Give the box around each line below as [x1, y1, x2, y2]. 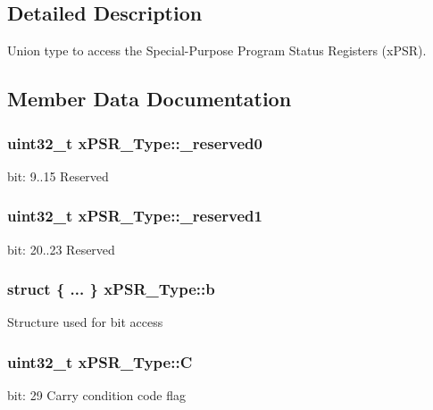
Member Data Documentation [7, 85, 292, 113]
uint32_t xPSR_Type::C [7, 350, 193, 372]
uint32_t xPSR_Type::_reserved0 [7, 131, 262, 154]
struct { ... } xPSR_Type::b [7, 278, 215, 300]
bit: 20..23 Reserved [7, 239, 115, 258]
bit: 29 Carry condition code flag [7, 386, 186, 405]
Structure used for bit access [7, 313, 163, 331]
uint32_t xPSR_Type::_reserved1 [7, 205, 262, 227]
